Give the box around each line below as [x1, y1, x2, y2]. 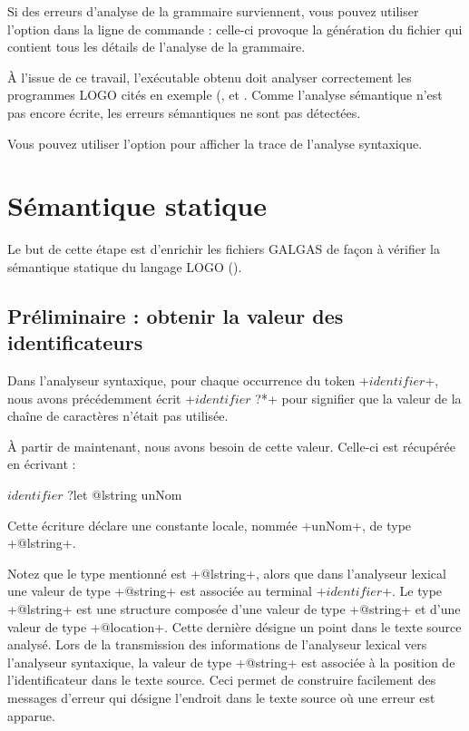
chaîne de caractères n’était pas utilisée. [7, 406, 229, 425]
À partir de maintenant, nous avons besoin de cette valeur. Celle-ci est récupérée [7, 436, 455, 455]
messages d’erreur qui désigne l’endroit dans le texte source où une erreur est [7, 687, 435, 707]
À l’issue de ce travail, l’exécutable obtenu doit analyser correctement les [7, 67, 412, 86]
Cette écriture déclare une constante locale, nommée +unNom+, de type [7, 515, 412, 534]
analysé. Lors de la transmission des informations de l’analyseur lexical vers [7, 635, 427, 654]
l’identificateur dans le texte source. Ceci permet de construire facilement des [7, 670, 436, 689]
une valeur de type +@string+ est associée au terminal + [7, 581, 327, 600]
